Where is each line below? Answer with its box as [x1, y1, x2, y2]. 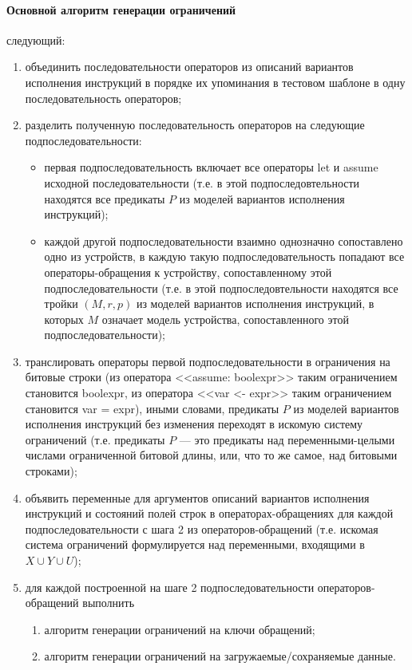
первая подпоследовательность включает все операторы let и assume [44, 159, 378, 175]
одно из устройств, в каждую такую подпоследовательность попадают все [44, 248, 405, 265]
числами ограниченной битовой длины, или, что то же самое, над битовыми [25, 447, 398, 463]
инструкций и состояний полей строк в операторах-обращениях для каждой [25, 505, 394, 522]
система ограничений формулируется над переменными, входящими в [25, 536, 365, 553]
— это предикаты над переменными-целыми [179, 431, 395, 447]
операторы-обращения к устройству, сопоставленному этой [44, 263, 332, 280]
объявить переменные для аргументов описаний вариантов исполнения [25, 489, 370, 506]
